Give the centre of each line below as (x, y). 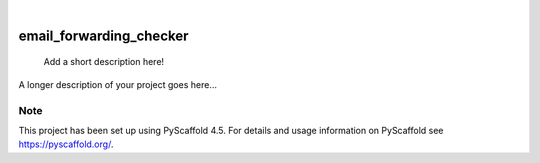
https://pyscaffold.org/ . (66, 144)
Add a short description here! (104, 62)
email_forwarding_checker (103, 35)
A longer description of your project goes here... (117, 84)
